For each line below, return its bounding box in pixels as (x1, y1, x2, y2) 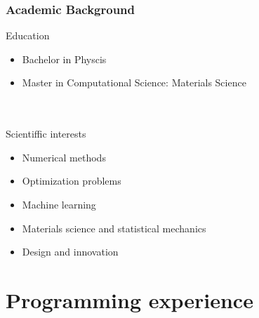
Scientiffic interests (6, 126, 86, 141)
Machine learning (22, 197, 96, 211)
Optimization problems (22, 173, 121, 188)
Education (6, 28, 50, 43)
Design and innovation (22, 244, 119, 259)
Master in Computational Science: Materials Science (22, 75, 246, 90)
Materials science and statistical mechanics (22, 220, 206, 235)
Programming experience (6, 285, 253, 314)
